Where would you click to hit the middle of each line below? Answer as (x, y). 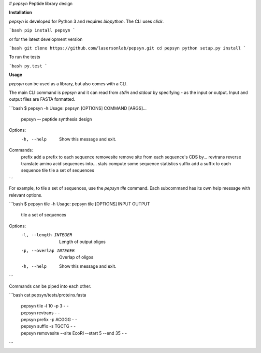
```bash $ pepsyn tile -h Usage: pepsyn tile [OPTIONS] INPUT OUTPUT (80, 204)
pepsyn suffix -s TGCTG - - (48, 326)
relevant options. (26, 195)
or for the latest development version (46, 39)
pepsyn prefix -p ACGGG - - (49, 320)
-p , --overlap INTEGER (48, 250)
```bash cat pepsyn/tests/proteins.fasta (48, 295)
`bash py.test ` (28, 66)
